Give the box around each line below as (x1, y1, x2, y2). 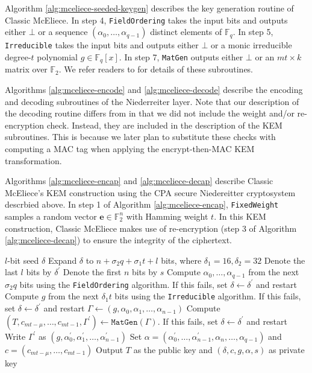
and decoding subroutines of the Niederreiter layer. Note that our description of (5, 95, 299, 107)
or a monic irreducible (210, 39, 292, 51)
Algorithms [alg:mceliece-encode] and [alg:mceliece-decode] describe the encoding (5, 83, 303, 95)
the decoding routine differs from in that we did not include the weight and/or (5, 107, 295, 120)
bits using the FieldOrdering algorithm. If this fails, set (19, 278, 228, 290)
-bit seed (7, 253, 39, 266)
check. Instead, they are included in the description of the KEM (46, 118, 282, 131)
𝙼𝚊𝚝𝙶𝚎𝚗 (111, 317, 138, 327)
